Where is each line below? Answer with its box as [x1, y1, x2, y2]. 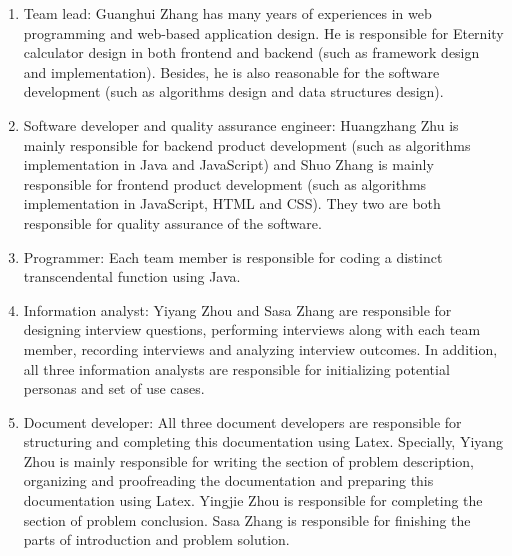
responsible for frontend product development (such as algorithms [23, 173, 427, 194]
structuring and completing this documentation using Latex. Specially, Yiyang [23, 431, 504, 452]
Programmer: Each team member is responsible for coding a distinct [23, 246, 443, 267]
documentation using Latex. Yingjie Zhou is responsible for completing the [23, 490, 483, 511]
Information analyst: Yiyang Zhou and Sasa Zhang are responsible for [23, 299, 452, 320]
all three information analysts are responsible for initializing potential [23, 358, 450, 379]
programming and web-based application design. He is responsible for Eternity [23, 22, 504, 43]
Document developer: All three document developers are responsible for [23, 411, 462, 432]
